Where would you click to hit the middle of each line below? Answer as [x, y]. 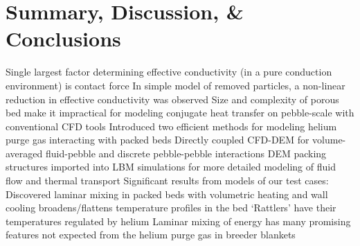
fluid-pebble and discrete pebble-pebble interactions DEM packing [186, 153]
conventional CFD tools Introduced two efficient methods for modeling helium [171, 126]
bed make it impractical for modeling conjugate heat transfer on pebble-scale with [180, 113]
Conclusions [63, 38]
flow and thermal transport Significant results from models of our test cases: [167, 181]
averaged [24, 153]
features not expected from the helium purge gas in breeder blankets [151, 235]
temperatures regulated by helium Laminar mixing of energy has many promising [178, 221]
